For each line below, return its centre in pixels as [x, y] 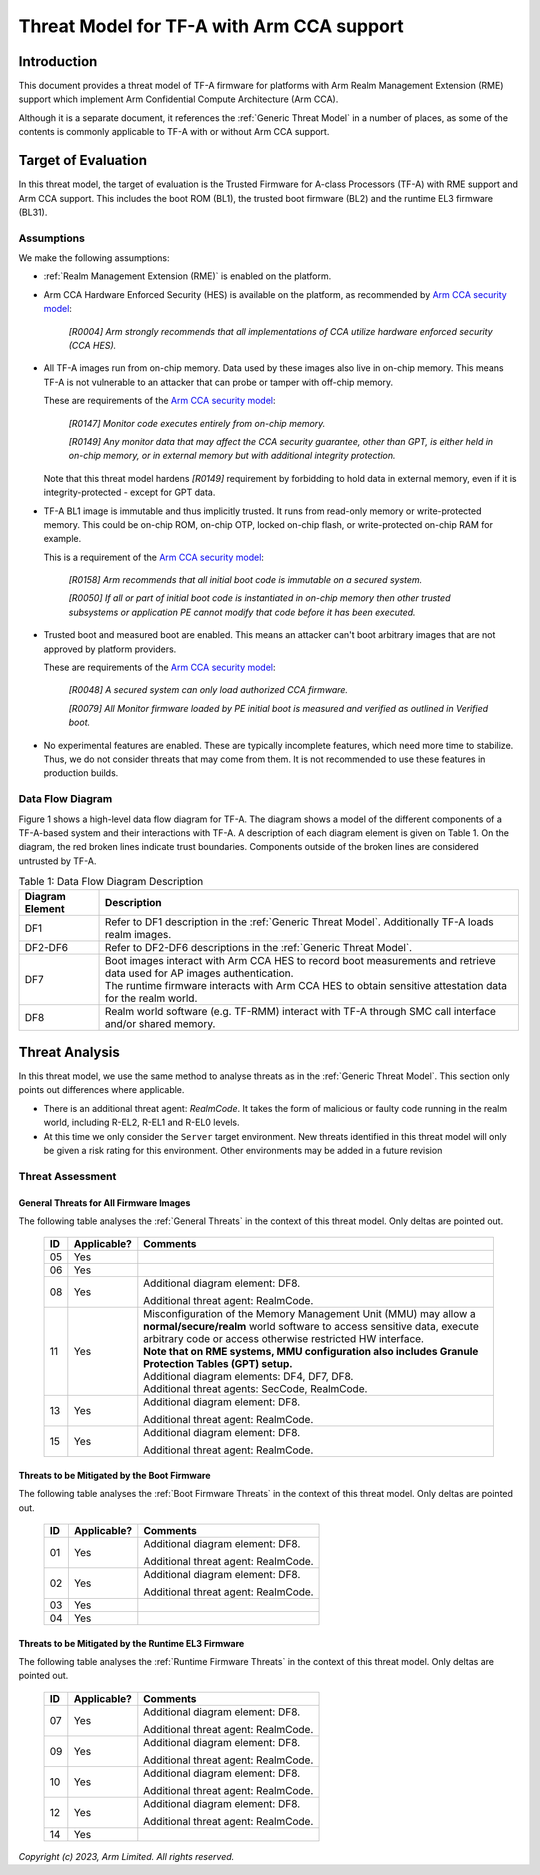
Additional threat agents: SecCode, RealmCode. [255, 1389]
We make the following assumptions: [94, 258]
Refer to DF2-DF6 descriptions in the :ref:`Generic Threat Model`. [259, 948]
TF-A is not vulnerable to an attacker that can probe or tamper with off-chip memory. [218, 382]
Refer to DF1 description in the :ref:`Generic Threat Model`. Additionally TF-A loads [299, 922]
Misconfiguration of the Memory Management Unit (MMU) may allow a [310, 1314]
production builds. [81, 773]
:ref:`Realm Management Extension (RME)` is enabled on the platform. [187, 276]
